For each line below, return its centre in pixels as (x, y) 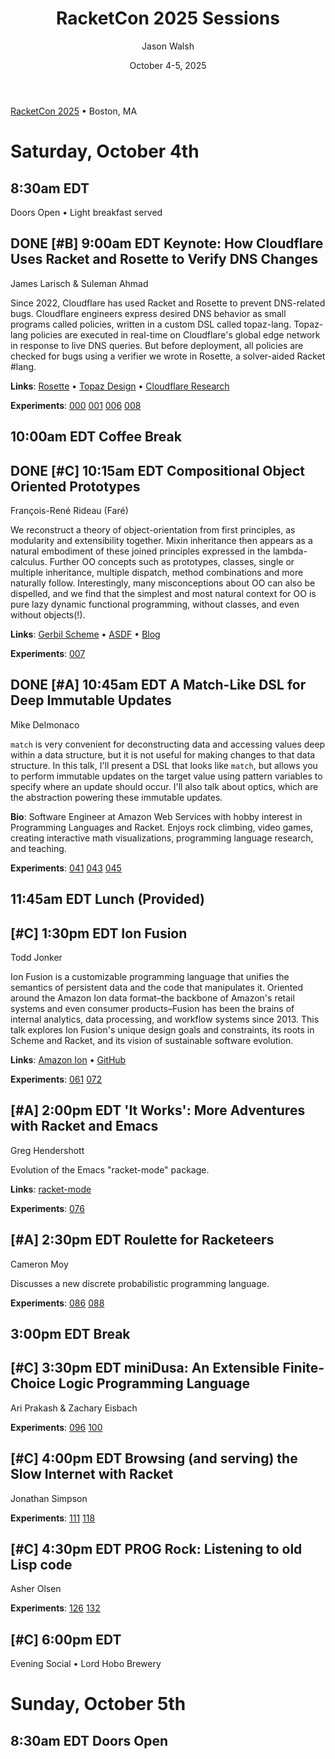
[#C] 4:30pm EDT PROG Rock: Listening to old (156, 1549)
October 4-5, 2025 (168, 65)
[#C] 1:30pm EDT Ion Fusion (99, 933)
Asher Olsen (36, 1589)
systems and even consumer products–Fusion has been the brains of (152, 1008)
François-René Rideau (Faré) (69, 510)
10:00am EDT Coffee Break (96, 437)
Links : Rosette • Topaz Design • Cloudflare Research (120, 386)
